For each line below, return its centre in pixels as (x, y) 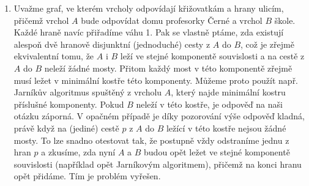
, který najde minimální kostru (228, 92)
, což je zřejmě (267, 44)
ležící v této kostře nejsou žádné (226, 128)
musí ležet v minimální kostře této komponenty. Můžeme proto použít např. (156, 80)
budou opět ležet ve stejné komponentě (217, 152)
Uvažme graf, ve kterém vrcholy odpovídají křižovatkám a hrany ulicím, (149, 8)
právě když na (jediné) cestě (66, 128)
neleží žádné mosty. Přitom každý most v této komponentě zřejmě (168, 68)
